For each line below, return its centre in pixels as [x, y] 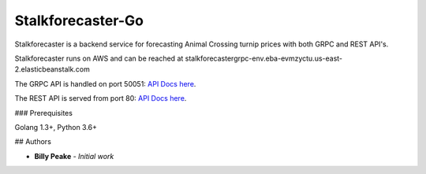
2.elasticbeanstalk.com [52, 69]
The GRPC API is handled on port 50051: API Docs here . [105, 83]
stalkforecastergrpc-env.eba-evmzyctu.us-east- [264, 58]
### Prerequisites [43, 113]
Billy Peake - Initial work [74, 156]
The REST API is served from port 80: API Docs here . [101, 98]
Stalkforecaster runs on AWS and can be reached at [99, 58]
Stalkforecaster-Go [79, 20]
